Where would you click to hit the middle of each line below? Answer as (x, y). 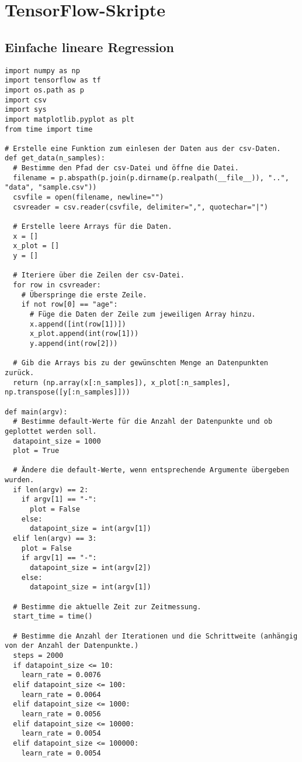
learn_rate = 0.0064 (61, 694)
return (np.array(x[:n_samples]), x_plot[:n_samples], (122, 382)
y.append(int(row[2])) (74, 343)
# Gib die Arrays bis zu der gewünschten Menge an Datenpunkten (141, 363)
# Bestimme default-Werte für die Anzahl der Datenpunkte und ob (143, 422)
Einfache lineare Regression (89, 47)
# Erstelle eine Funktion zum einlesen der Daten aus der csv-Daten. (143, 148)
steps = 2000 (38, 655)
